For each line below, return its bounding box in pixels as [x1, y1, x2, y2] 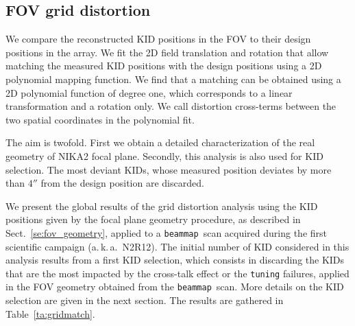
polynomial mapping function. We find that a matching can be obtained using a [5, 71, 341, 86]
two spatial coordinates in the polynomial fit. [5, 112, 195, 126]
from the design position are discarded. [40, 176, 204, 190]
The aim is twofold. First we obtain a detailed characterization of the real [5, 135, 315, 150]
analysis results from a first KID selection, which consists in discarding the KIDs [5, 253, 345, 267]
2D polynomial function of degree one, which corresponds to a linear [5, 85, 293, 100]
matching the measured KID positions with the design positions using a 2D [5, 58, 322, 73]
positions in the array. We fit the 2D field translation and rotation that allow [5, 45, 329, 59]
